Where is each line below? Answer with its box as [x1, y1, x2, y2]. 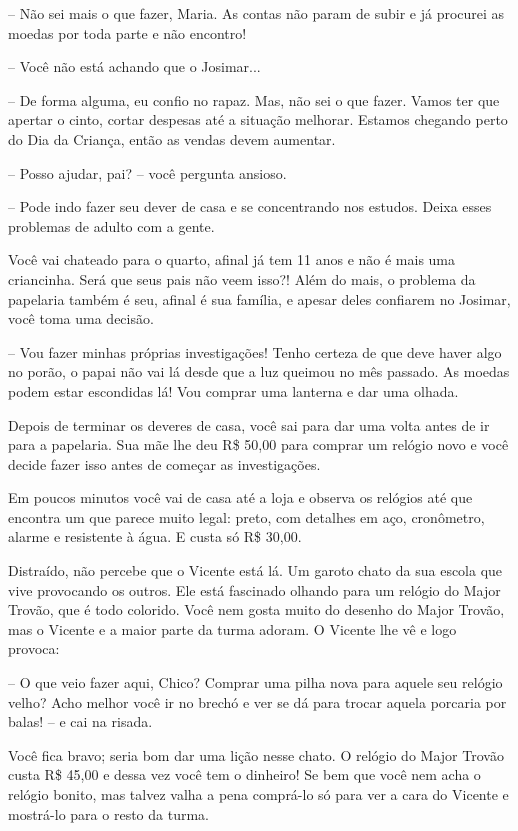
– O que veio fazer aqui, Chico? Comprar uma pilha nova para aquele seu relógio [8, 672, 503, 693]
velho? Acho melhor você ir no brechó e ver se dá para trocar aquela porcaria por [8, 691, 507, 712]
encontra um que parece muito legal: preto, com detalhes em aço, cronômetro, [8, 506, 485, 527]
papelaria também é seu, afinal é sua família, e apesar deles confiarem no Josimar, [8, 288, 511, 309]
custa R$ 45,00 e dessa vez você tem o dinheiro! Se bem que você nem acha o [8, 764, 481, 785]
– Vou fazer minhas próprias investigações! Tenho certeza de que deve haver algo [8, 341, 502, 362]
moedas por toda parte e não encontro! [8, 22, 247, 43]
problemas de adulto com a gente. [8, 215, 215, 236]
